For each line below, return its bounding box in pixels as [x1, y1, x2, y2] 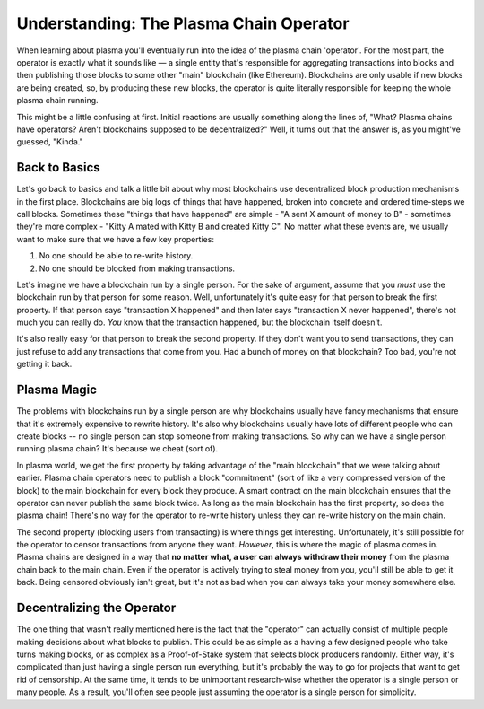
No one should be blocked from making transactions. [39, 263, 236, 274]
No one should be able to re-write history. [39, 250, 194, 261]
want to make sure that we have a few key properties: [16, 233, 215, 244]
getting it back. [16, 359, 73, 370]
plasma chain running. [16, 95, 99, 106]
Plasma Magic [16, 382, 98, 398]
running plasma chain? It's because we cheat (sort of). [16, 443, 219, 454]
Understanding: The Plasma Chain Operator [16, 13, 350, 33]
